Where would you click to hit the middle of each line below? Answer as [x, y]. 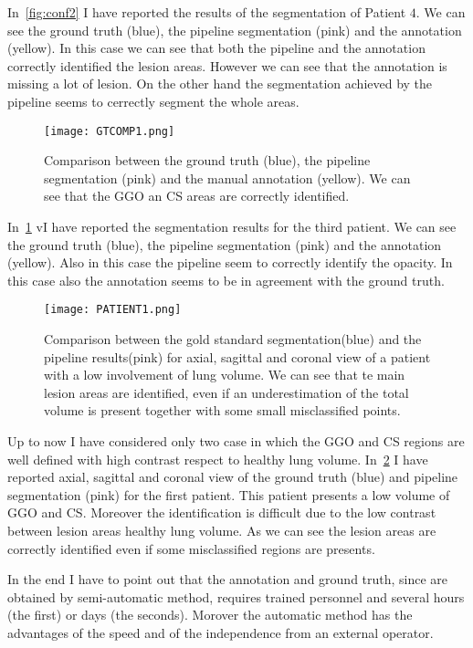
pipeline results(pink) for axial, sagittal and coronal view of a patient [237, 356]
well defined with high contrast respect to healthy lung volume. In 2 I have [218, 459]
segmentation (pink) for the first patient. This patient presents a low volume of [229, 494]
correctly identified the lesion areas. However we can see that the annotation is [227, 65]
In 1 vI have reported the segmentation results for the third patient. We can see [232, 226]
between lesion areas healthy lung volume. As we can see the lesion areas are [222, 530]
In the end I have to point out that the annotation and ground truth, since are [228, 579]
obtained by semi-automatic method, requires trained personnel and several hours [236, 596]
